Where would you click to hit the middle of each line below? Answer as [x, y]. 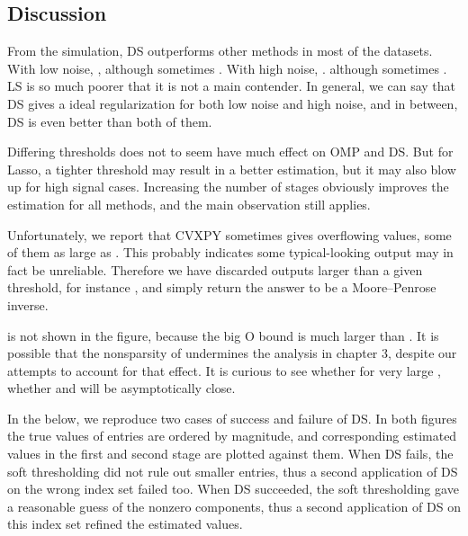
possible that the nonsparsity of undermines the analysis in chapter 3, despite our [232, 353]
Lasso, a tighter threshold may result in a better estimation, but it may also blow [232, 169]
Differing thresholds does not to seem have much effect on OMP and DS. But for [230, 152]
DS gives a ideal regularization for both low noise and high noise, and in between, [233, 103]
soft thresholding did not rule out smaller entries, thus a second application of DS [233, 471]
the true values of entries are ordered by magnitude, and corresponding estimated [232, 436]
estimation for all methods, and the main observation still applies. [189, 204]
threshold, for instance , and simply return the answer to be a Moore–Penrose [222, 287]
